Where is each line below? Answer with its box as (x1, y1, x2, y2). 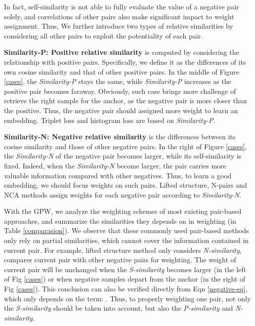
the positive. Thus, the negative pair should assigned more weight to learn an (4, 105, 238, 115)
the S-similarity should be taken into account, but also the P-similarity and (4, 303, 233, 313)
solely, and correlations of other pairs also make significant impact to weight (4, 11, 234, 21)
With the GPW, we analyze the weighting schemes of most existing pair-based (4, 206, 242, 216)
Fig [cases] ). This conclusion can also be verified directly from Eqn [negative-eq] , (4, 284, 248, 294)
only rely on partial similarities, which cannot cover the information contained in (4, 235, 249, 245)
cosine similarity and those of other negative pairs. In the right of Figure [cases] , (4, 141, 247, 151)
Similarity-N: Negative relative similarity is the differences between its (4, 131, 236, 142)
